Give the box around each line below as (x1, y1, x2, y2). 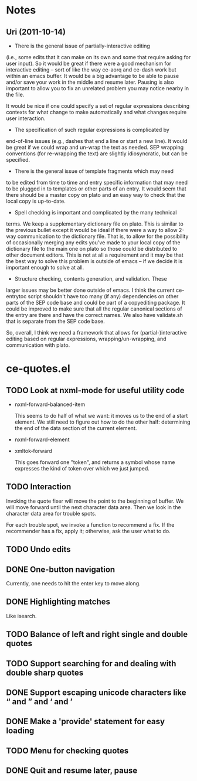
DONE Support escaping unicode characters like (6, 688, 186, 697)
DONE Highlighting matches (6, 597, 110, 607)
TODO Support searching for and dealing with (6, 659, 176, 669)
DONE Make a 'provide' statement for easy (6, 717, 165, 727)
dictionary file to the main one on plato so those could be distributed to (6, 245, 178, 252)
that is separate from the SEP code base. (6, 318, 106, 325)
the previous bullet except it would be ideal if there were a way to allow (6, 227, 178, 233)
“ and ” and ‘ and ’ (6, 697, 73, 707)
